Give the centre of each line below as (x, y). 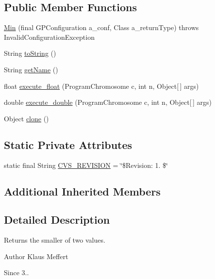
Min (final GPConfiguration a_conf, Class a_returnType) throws (101, 27)
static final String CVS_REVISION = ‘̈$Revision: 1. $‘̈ (86, 165)
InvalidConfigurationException (49, 37)
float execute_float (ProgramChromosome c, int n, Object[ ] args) (101, 86)
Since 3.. (17, 272)
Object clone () (26, 118)
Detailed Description (57, 220)
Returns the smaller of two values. (55, 240)
